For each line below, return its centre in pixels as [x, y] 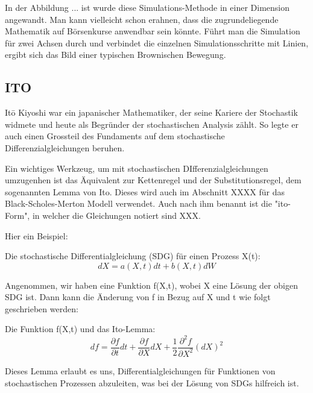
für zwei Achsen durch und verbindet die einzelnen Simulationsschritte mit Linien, [157, 42]
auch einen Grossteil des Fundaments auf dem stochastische [115, 136]
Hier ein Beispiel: [36, 235]
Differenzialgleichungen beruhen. [65, 147]
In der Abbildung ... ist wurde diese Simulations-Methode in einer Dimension [147, 7]
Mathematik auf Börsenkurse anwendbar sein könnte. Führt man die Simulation [153, 31]
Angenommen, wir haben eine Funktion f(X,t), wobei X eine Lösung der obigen [151, 285]
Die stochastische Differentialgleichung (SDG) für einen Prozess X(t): [133, 256]
